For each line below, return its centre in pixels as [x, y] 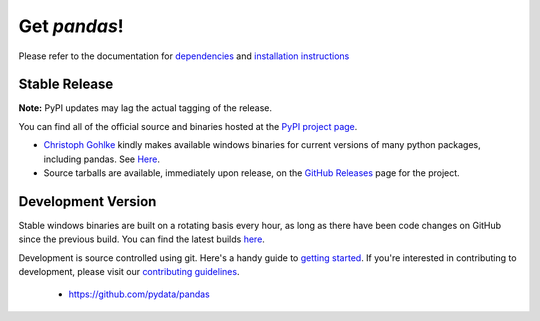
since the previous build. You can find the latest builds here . [141, 239]
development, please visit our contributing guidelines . [129, 272]
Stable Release [66, 84]
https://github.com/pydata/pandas [139, 294]
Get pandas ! [71, 26]
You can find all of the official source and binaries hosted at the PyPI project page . [188, 126]
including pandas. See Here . [101, 159]
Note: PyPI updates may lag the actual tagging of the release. [145, 108]
